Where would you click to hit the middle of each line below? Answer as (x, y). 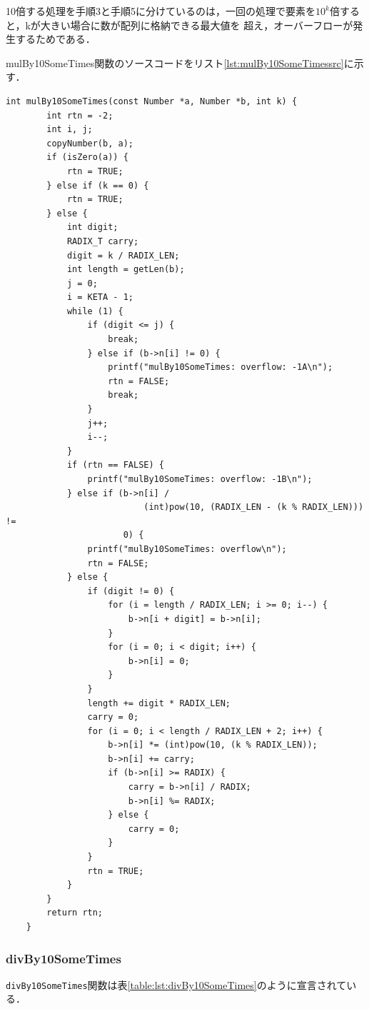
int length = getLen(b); (126, 270)
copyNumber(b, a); (90, 143)
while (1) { (95, 311)
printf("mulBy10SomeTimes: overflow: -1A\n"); (221, 367)
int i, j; (70, 130)
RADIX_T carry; (103, 241)
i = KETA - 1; (100, 297)
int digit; (92, 227)
